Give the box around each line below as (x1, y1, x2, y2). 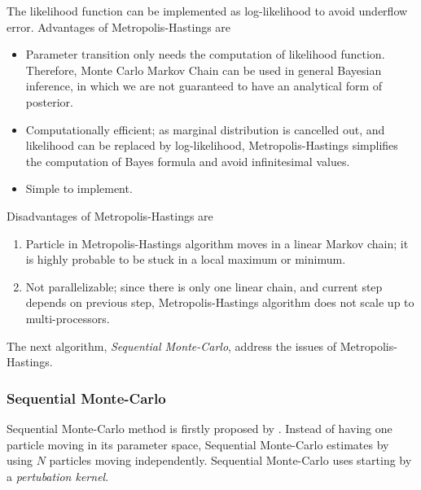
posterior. (25, 93, 73, 110)
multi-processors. (25, 309, 110, 326)
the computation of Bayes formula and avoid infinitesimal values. (25, 152, 350, 169)
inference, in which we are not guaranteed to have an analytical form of (25, 77, 383, 94)
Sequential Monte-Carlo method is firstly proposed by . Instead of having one (7, 419, 392, 436)
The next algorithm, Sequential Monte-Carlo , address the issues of (7, 337, 337, 354)
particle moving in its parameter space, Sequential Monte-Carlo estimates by (7, 435, 389, 453)
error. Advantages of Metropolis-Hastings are (7, 18, 231, 35)
